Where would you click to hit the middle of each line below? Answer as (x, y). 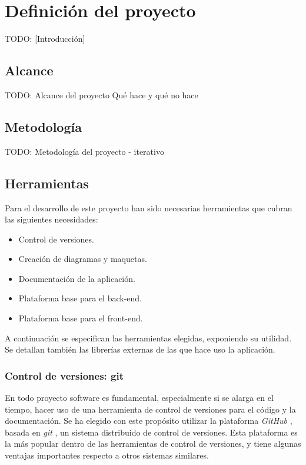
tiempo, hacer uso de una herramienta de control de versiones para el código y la (150, 409)
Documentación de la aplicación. (77, 278)
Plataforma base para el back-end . (80, 298)
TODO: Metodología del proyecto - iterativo (84, 151)
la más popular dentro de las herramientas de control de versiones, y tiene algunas (153, 444)
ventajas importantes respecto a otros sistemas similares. (107, 455)
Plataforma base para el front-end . (81, 318)
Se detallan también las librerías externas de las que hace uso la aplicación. (140, 349)
